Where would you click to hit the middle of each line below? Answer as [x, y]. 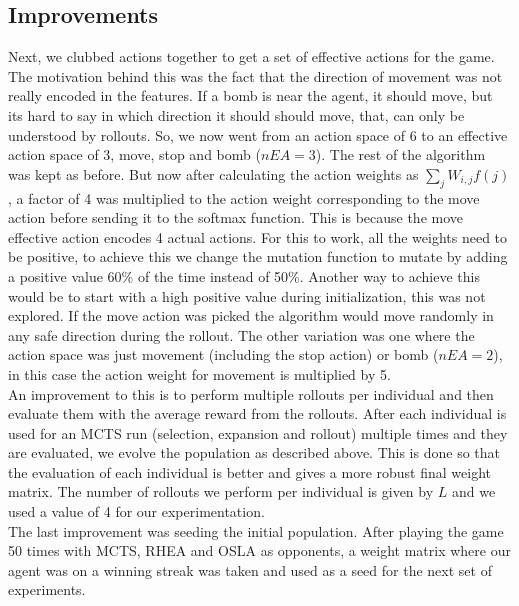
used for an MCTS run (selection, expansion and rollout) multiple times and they [258, 432]
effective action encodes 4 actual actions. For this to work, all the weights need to [258, 236]
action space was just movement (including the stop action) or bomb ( [223, 354]
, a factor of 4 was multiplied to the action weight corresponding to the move [244, 197]
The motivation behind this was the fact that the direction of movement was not [255, 75]
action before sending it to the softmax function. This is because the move [236, 217]
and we [473, 491]
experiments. [47, 589]
